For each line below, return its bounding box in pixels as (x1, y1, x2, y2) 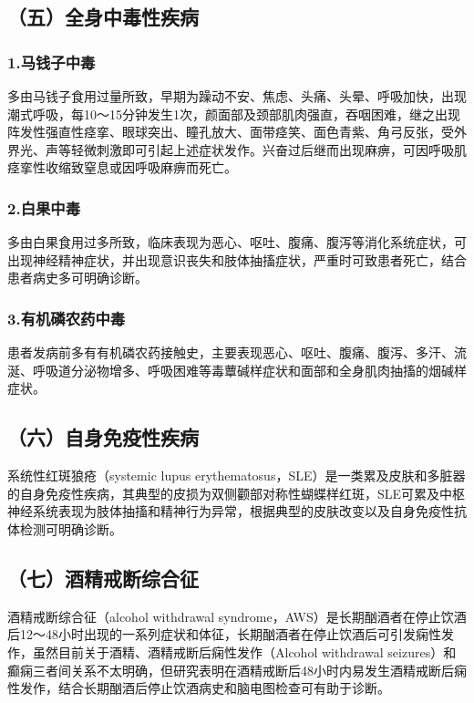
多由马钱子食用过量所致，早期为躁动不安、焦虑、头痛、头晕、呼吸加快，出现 (7, 87, 467, 105)
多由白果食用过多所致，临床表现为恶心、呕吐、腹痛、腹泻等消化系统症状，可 (7, 233, 467, 252)
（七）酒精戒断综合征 (7, 563, 199, 592)
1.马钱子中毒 (7, 50, 96, 73)
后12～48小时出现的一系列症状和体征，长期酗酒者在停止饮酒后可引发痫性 (7, 625, 441, 644)
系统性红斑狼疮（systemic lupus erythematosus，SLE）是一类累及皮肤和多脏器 (7, 466, 466, 485)
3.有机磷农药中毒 (7, 306, 126, 329)
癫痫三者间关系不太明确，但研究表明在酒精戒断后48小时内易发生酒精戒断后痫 (7, 660, 467, 679)
